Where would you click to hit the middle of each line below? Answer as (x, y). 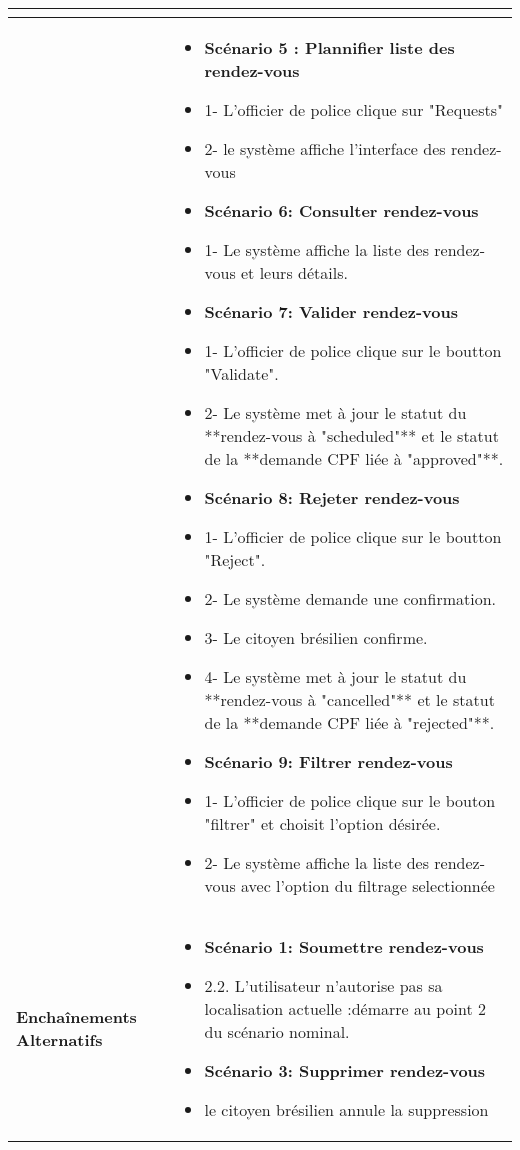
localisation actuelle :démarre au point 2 (345, 1008)
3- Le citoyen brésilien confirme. (316, 637)
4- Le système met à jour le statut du (335, 676)
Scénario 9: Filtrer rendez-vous (328, 761)
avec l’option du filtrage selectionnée (368, 885)
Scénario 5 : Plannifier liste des (329, 47)
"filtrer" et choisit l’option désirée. (322, 823)
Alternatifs (59, 1039)
